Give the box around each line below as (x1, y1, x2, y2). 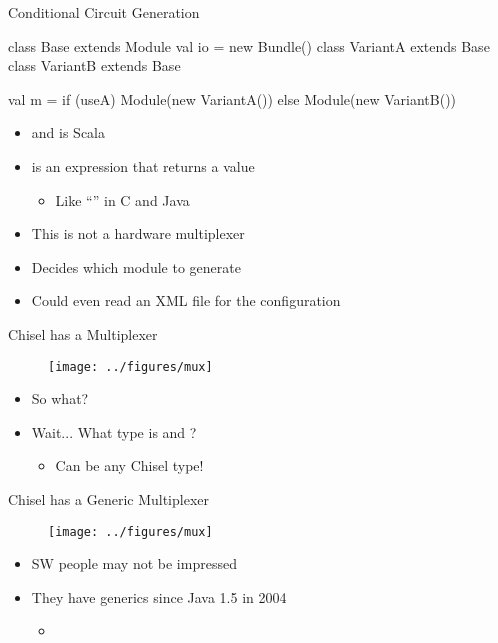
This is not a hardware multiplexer (31, 223, 245, 244)
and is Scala (31, 122, 105, 143)
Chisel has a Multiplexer (8, 323, 158, 344)
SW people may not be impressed (31, 553, 237, 574)
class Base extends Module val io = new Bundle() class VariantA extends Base (8, 35, 490, 56)
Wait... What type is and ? (31, 421, 197, 442)
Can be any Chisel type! (55, 455, 204, 476)
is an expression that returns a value (31, 155, 255, 176)
